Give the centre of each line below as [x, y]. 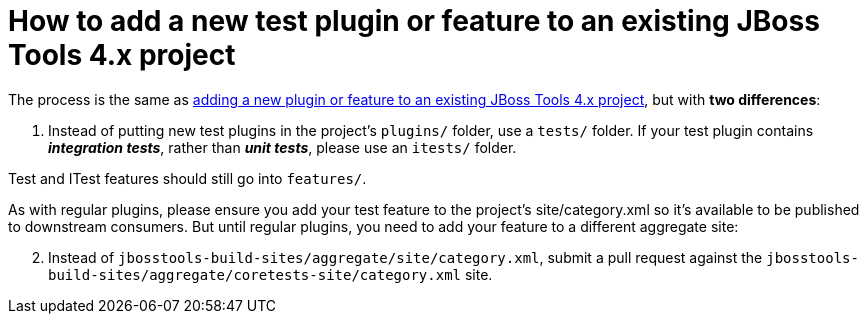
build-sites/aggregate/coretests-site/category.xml [255, 274]
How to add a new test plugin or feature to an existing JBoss [414, 21]
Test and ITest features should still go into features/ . [187, 178]
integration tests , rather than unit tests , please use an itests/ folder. [282, 147]
